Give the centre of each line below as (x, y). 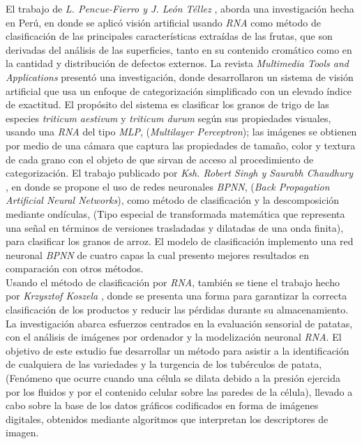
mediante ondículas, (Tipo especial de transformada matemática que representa (175, 213)
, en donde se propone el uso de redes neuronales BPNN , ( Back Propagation (168, 186)
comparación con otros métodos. (75, 268)
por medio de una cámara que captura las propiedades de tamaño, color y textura (181, 145)
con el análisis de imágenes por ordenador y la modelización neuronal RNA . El (174, 337)
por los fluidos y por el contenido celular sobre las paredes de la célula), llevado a (179, 391)
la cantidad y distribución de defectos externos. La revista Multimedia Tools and (178, 63)
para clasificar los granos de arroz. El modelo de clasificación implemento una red (180, 241)
